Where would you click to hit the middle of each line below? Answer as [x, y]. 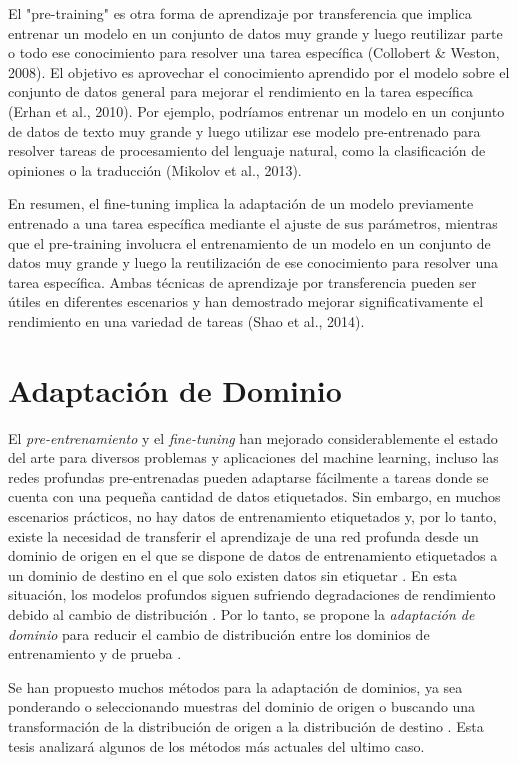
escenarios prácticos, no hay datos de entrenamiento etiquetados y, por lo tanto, [252, 516]
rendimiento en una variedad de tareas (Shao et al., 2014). [186, 320]
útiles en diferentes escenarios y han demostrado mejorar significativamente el [246, 301]
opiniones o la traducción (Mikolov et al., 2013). [155, 169]
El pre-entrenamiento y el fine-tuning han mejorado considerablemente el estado [253, 437]
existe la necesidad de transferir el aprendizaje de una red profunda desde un [243, 535]
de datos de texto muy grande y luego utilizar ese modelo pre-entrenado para [244, 130]
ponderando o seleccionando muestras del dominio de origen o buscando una [242, 706]
